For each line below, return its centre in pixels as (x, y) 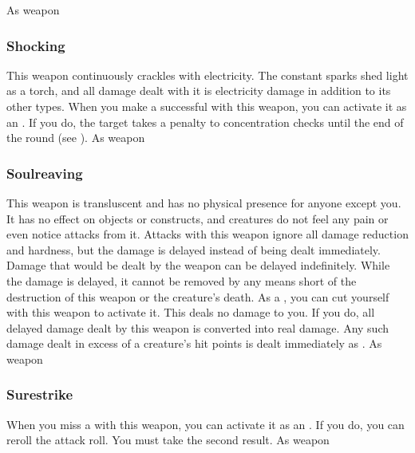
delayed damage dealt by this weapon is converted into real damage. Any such (198, 327)
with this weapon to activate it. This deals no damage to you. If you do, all (191, 312)
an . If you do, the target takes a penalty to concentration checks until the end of (205, 122)
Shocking (36, 45)
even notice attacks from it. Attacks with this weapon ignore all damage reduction (207, 234)
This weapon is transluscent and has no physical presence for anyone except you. (204, 203)
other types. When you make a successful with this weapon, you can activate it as (207, 106)
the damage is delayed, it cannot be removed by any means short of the (182, 280)
